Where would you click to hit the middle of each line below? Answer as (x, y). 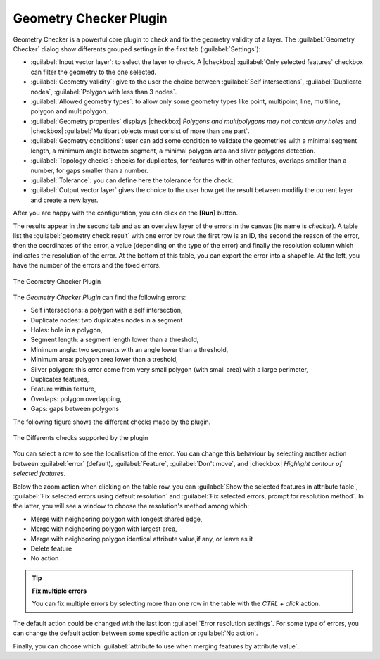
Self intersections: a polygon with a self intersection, (107, 310)
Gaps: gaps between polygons (75, 409)
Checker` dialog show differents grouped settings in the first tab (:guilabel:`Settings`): (137, 49)
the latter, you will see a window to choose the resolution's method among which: (131, 506)
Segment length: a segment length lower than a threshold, (115, 340)
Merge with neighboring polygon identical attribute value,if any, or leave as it (142, 539)
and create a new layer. (64, 200)
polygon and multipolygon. (69, 111)
